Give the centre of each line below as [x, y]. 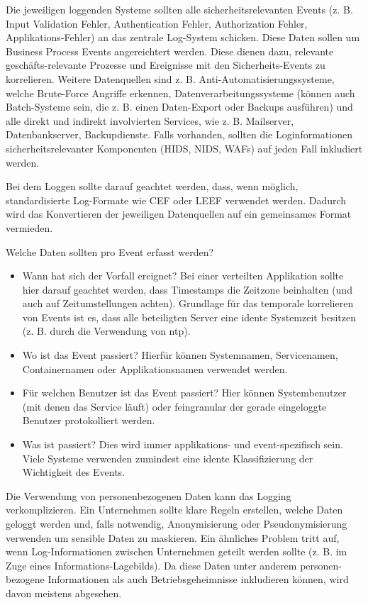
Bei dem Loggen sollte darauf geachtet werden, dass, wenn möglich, [152, 186]
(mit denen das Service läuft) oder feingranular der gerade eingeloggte [174, 406]
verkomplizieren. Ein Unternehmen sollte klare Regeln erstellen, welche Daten [174, 510]
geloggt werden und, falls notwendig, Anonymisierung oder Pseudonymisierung [177, 523]
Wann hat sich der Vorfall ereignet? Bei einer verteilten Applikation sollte [183, 276]
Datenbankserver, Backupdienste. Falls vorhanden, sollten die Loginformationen [179, 134]
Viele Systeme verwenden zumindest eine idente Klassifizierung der [168, 458]
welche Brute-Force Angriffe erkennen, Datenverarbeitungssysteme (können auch [180, 93]
